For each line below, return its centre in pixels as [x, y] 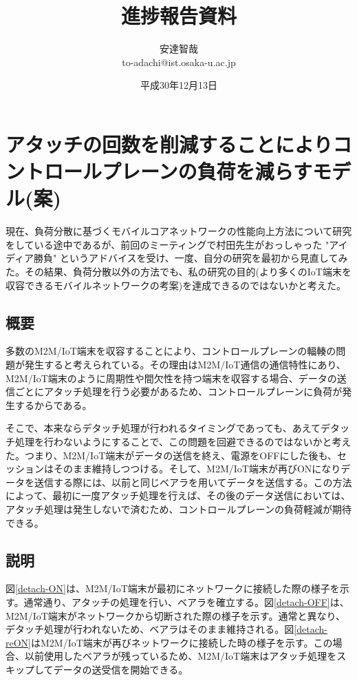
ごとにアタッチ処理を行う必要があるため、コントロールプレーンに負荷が [178, 391]
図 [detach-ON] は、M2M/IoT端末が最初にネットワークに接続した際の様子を [173, 588]
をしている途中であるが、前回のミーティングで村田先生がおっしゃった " [167, 244]
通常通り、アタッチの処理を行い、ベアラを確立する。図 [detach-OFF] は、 [186, 601]
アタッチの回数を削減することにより [169, 144]
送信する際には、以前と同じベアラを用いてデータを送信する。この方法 [193, 482]
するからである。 [53, 405]
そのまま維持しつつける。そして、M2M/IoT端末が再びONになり [197, 469]
